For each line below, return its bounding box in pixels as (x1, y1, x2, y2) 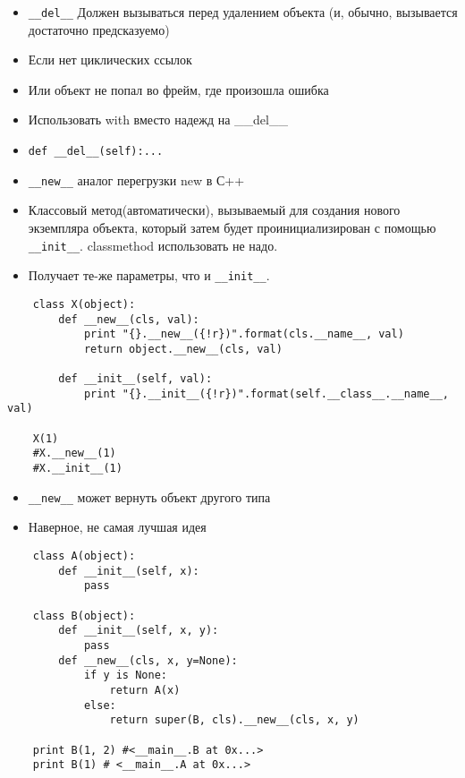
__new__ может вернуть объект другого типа (28, 487, 271, 506)
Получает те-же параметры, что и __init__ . (28, 266, 270, 285)
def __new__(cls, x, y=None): (58, 654, 238, 667)
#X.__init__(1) (32, 462, 123, 475)
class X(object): (32, 297, 136, 311)
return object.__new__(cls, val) (83, 342, 283, 355)
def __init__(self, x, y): (58, 624, 219, 637)
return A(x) (109, 683, 181, 697)
